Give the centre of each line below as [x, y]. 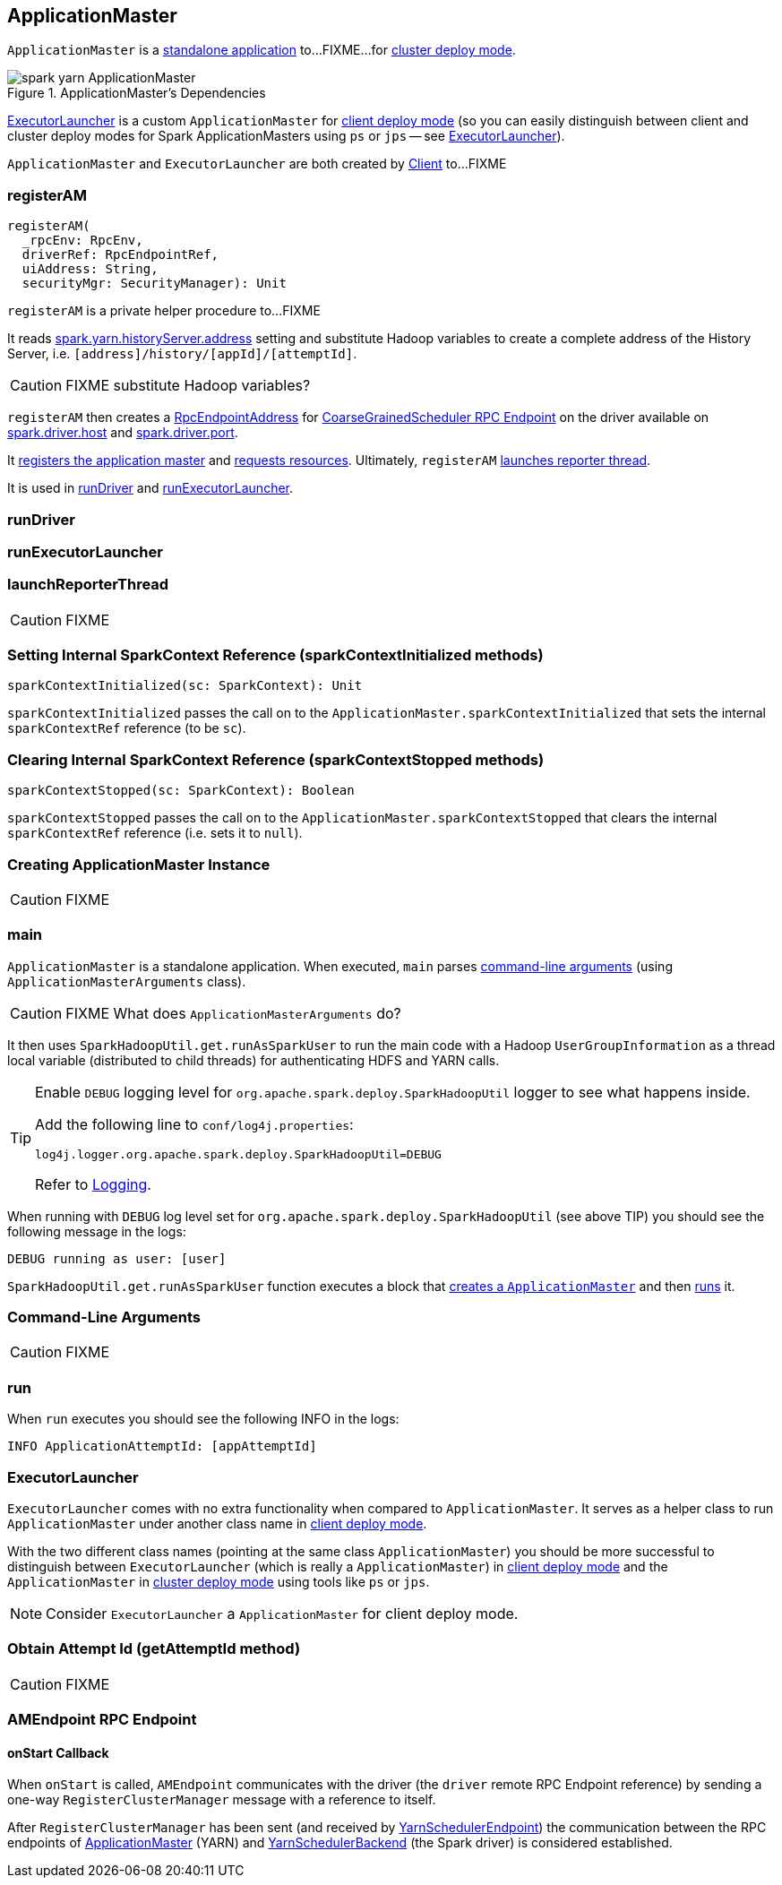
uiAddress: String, [90, 269]
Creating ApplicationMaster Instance [139, 864]
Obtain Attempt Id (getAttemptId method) [154, 1649]
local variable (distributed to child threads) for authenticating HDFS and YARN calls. [254, 1060]
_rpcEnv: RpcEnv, [82, 241]
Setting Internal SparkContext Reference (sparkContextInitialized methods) [275, 655]
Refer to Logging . [93, 1184]
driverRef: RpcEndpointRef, [120, 255]
